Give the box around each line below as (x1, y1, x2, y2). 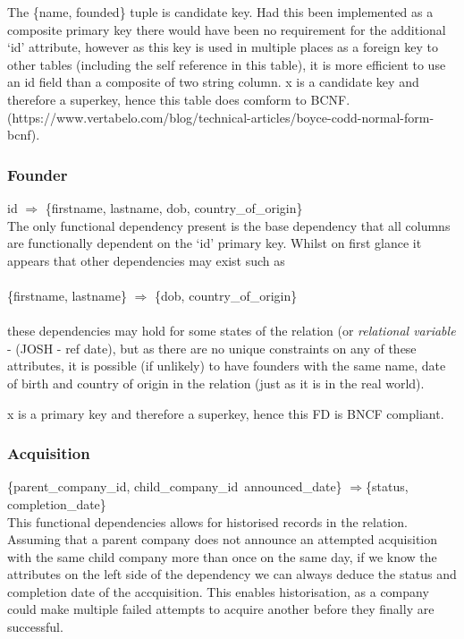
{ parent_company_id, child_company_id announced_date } (7, 477, 342, 496)
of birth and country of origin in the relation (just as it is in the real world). (7, 373, 425, 392)
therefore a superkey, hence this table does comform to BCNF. (7, 89, 350, 108)
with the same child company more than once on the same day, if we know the (7, 547, 437, 566)
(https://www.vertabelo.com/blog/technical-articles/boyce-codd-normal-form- (7, 107, 434, 126)
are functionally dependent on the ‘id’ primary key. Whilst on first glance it (7, 234, 422, 252)
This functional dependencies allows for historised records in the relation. (7, 512, 408, 531)
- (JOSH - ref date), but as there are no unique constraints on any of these (7, 338, 417, 357)
